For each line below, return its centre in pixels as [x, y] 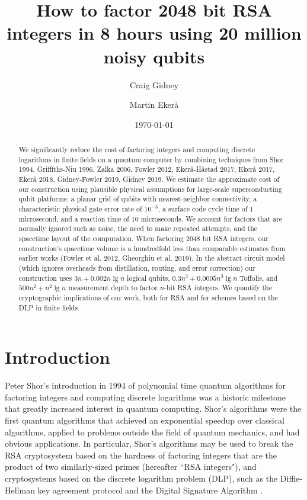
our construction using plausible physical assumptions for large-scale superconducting [150, 189]
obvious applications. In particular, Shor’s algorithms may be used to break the [149, 443]
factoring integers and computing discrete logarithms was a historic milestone [145, 397]
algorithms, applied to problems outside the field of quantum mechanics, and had [152, 432]
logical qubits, [148, 278]
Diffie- [291, 478]
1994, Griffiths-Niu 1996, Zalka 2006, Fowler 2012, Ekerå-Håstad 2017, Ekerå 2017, [147, 169]
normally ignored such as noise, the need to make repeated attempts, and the [138, 228]
